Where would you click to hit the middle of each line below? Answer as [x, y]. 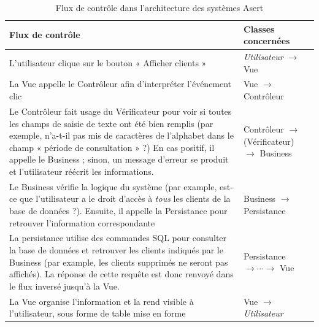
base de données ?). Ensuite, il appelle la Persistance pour [118, 210]
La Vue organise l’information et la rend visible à [102, 301]
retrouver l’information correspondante [82, 222]
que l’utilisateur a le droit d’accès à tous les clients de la [125, 198]
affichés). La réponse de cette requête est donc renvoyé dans [121, 274]
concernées [267, 41]
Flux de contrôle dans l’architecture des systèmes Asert [159, 7]
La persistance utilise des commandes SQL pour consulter [118, 238]
